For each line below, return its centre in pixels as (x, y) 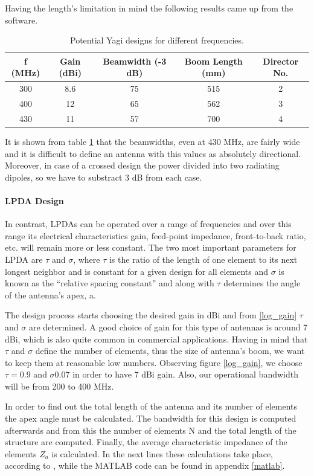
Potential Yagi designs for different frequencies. (157, 40)
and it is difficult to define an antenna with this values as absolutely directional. (153, 153)
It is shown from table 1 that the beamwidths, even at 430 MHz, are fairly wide (152, 141)
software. (21, 20)
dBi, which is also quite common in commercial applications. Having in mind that (156, 339)
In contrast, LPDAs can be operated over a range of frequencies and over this (148, 224)
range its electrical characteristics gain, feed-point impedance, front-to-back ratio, (155, 235)
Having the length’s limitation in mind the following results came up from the (149, 8)
